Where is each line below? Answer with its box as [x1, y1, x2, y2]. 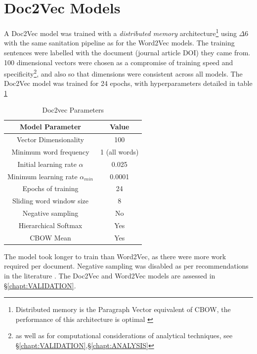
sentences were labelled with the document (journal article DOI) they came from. [4, 47, 251, 57]
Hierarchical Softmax [18, 220, 83, 230]
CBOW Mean [30, 232, 71, 242]
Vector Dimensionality [16, 134, 84, 145]
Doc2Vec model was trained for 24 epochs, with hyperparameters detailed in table [4, 78, 253, 88]
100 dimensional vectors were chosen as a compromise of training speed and [4, 57, 233, 67]
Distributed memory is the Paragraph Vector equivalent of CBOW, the [15, 304, 231, 315]
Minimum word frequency [11, 146, 89, 157]
